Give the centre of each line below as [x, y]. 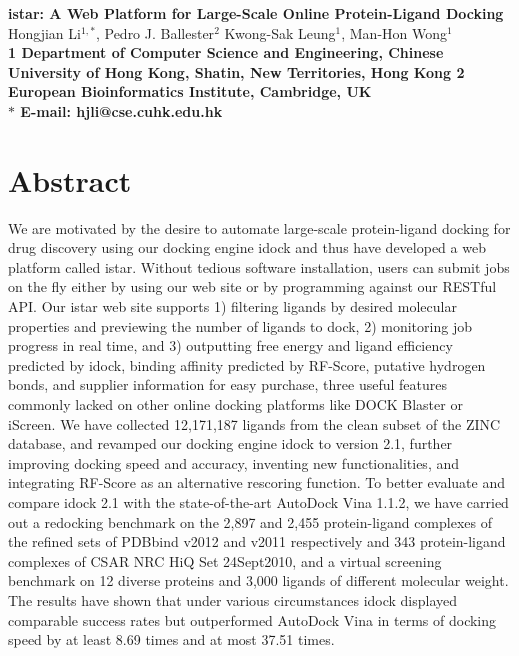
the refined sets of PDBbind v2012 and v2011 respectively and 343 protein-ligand [257, 541]
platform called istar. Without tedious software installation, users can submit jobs [259, 266]
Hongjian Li [44, 32]
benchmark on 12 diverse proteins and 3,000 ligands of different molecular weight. [258, 580]
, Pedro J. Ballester [155, 32]
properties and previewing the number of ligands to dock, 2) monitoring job [240, 325]
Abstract [70, 179]
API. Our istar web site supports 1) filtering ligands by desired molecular [232, 306]
